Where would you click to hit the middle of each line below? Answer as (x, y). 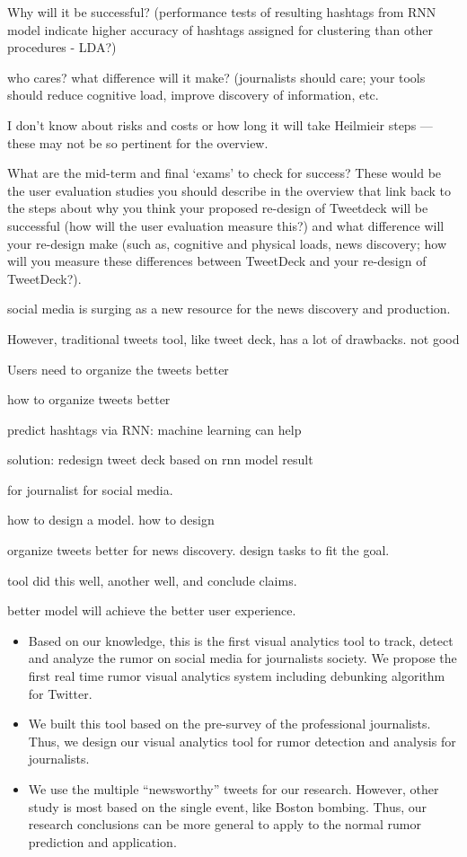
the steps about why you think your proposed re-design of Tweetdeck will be (218, 208)
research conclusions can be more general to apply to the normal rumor (225, 824)
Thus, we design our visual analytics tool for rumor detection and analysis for (242, 741)
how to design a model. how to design (111, 520)
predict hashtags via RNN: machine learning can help (154, 429)
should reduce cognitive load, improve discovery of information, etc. (193, 95)
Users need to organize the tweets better (118, 369)
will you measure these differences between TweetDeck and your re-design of (217, 261)
